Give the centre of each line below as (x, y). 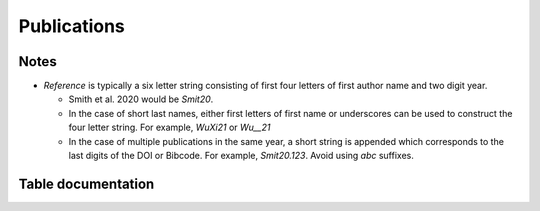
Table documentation (86, 183)
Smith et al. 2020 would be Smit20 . (141, 99)
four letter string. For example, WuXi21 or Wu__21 (169, 127)
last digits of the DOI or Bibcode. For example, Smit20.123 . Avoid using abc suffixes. (241, 156)
